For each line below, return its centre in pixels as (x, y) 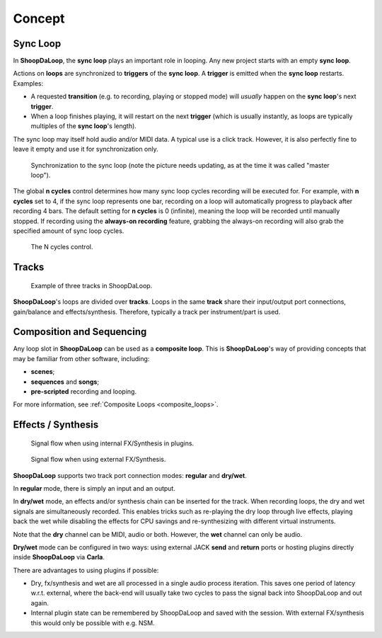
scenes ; (43, 372)
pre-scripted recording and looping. (84, 391)
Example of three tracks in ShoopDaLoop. (92, 285)
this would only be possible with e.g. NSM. (93, 622)
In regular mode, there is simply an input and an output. (94, 488)
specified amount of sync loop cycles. (69, 231)
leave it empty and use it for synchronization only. (86, 149)
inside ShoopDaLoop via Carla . (59, 557)
